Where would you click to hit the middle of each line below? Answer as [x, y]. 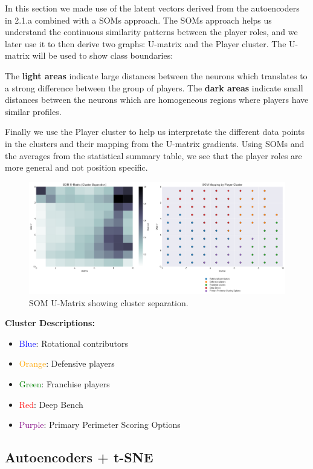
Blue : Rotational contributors [74, 343]
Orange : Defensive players [67, 363]
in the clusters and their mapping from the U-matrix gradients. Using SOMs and [155, 143]
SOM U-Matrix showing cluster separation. [109, 302]
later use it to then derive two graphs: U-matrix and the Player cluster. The [146, 43]
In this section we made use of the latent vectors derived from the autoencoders [152, 8]
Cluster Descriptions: [50, 323]
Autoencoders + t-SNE [79, 457]
